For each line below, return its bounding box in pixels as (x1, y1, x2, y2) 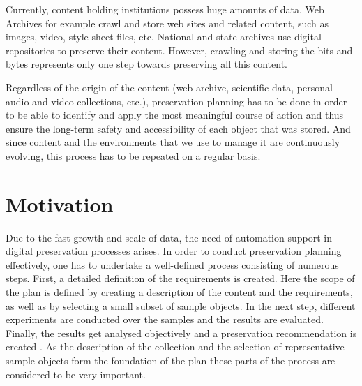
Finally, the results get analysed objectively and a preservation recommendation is (6, 325, 357, 340)
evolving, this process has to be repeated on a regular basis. (6, 148, 261, 163)
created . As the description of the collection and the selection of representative (6, 339, 345, 354)
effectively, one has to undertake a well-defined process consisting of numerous (6, 257, 339, 272)
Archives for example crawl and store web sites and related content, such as (6, 15, 329, 30)
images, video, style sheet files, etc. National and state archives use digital (6, 29, 322, 44)
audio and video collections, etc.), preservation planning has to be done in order (6, 94, 347, 108)
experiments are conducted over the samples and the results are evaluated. (6, 312, 324, 327)
